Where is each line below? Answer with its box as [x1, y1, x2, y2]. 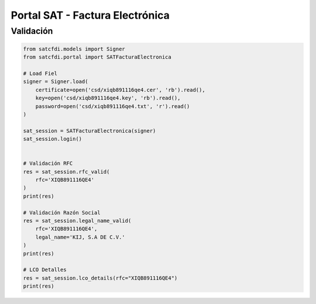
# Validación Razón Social [23, 209, 101, 216]
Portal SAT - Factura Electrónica [11, 9, 170, 22]
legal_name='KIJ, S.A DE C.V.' [35, 234, 125, 240]
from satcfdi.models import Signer [23, 46, 125, 52]
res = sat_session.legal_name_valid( [23, 217, 132, 224]
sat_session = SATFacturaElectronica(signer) [23, 127, 156, 134]
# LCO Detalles [23, 267, 67, 273]
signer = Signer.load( [23, 78, 88, 85]
